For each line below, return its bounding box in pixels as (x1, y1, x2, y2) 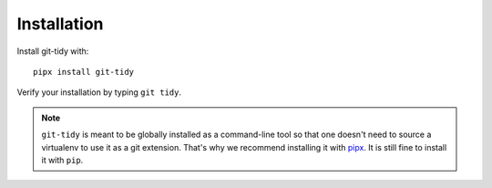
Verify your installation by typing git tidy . (16, 87, 182, 98)
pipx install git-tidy (33, 67, 135, 77)
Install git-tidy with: (16, 46, 89, 57)
